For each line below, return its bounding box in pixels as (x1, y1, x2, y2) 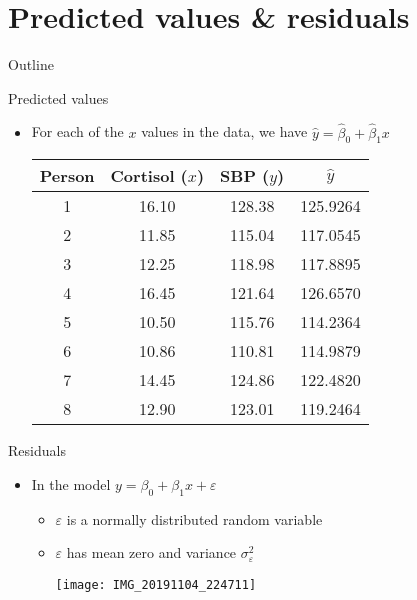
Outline (8, 54, 54, 75)
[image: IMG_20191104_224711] (55, 577, 257, 592)
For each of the (31, 121, 124, 142)
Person (39, 164, 95, 188)
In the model (31, 473, 111, 494)
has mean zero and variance (66, 542, 237, 563)
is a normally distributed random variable (66, 508, 323, 529)
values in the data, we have (141, 121, 308, 142)
